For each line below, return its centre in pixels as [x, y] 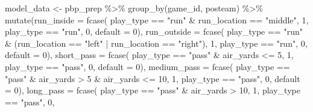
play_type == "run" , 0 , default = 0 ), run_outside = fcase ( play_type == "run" [154, 31]
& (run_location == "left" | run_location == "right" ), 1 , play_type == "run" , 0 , [156, 43]
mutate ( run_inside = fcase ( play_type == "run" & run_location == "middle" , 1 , [157, 19]
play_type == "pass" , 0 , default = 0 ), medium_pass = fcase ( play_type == [147, 66]
